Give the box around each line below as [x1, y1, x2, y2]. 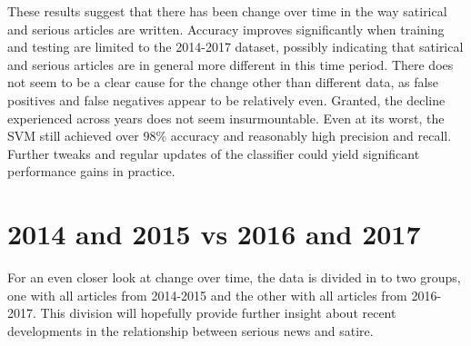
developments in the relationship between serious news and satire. [7, 321, 374, 340]
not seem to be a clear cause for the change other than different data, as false [7, 73, 439, 92]
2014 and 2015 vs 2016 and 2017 [7, 215, 421, 252]
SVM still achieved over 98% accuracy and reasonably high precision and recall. [7, 126, 452, 145]
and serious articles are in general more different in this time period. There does [7, 54, 454, 74]
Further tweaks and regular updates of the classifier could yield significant [7, 143, 420, 163]
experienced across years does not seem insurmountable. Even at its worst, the [7, 108, 445, 127]
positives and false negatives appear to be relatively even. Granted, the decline [7, 90, 446, 109]
